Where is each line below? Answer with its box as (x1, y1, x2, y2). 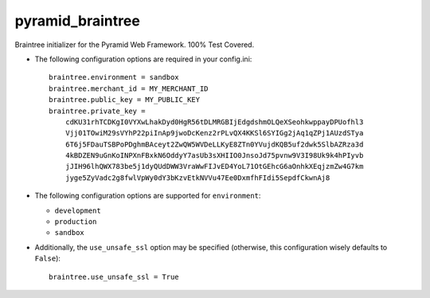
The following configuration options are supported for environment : (34, 191, 261, 201)
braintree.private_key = (49, 106, 146, 116)
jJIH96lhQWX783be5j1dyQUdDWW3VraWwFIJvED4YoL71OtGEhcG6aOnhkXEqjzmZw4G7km (64, 162, 364, 171)
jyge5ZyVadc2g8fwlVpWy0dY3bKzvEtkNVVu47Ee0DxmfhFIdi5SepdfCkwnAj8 (64, 173, 330, 182)
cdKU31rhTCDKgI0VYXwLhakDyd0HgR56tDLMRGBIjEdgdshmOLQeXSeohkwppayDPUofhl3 (64, 117, 364, 127)
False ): (34, 253, 61, 263)
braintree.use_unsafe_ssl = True (49, 272, 179, 281)
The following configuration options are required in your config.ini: (34, 54, 252, 64)
